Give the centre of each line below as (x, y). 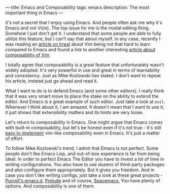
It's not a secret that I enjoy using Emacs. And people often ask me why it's (84, 23)
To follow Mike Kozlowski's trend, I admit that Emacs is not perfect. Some (82, 148)
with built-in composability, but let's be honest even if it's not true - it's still (83, 127)
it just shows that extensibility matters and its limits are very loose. (74, 112)
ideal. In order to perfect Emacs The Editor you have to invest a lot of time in (85, 159)
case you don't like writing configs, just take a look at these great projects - (84, 175)
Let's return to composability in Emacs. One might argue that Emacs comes (84, 122)
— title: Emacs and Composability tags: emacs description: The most (77, 7)
